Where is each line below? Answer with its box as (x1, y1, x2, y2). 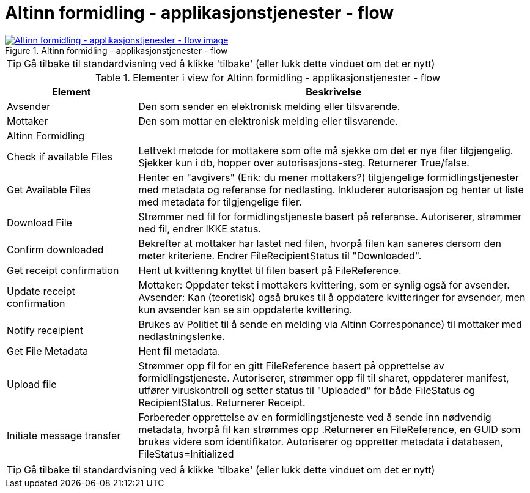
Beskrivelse (306, 85, 362, 98)
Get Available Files (7, 183, 92, 196)
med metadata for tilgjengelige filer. (138, 195, 302, 208)
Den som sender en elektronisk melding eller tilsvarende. (138, 100, 400, 113)
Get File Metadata (7, 344, 89, 357)
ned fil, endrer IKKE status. (138, 222, 261, 235)
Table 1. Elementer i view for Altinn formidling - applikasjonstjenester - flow (95, 71, 440, 84)
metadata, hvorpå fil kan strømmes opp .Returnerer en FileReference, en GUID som (138, 423, 521, 436)
